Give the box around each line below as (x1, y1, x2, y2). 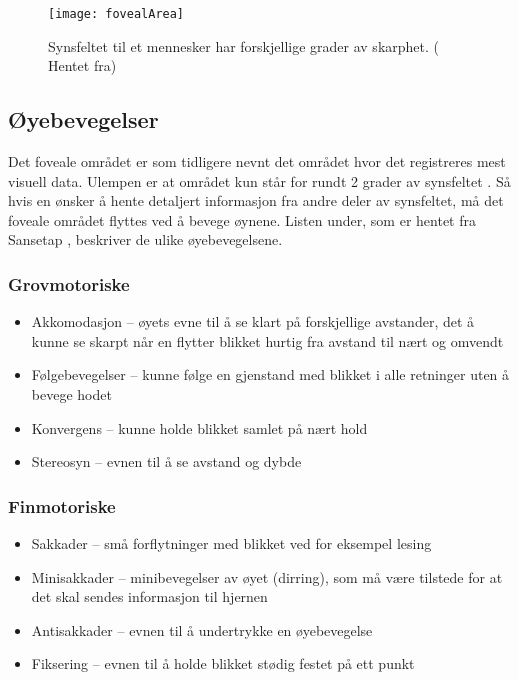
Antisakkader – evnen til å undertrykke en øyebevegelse (31, 619, 373, 640)
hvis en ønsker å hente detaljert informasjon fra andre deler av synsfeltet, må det (8, 190, 504, 211)
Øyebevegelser (8, 104, 159, 135)
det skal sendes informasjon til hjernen (31, 586, 268, 607)
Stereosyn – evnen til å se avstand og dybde (31, 451, 302, 472)
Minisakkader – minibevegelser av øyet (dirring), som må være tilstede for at (31, 566, 503, 587)
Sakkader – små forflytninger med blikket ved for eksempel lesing (31, 533, 432, 554)
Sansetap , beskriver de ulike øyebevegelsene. (8, 229, 283, 250)
